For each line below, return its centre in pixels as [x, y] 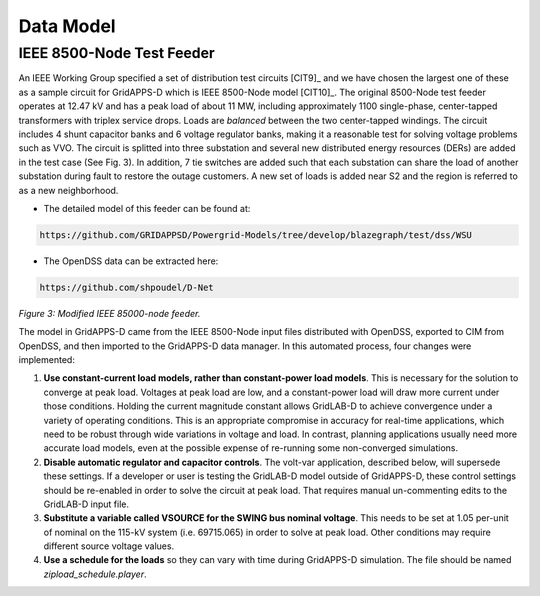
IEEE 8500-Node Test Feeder [116, 53]
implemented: [46, 360]
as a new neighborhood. [68, 190]
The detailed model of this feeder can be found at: [147, 208]
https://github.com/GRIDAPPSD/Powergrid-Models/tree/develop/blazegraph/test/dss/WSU [255, 234]
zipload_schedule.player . [95, 574]
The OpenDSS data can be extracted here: [131, 261]
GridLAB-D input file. [86, 504]
